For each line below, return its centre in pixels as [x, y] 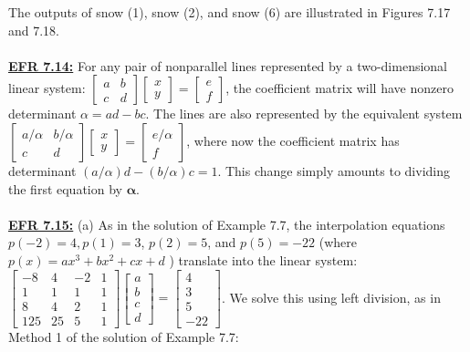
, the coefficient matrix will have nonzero [339, 88]
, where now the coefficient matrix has [293, 140]
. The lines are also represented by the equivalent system [304, 114]
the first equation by [65, 188]
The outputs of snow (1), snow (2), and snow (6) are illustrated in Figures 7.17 [230, 12]
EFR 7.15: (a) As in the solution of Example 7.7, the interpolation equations [227, 224]
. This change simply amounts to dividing [334, 170]
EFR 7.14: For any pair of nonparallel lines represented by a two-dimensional [228, 65]
